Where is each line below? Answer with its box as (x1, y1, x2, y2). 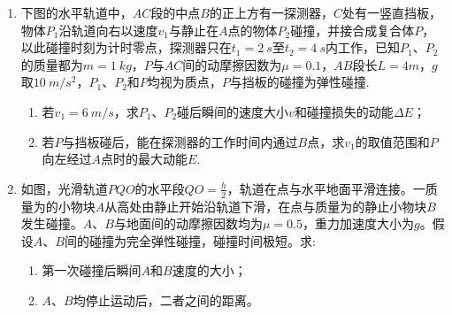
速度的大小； (172, 261, 247, 280)
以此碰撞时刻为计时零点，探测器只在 (20, 38, 232, 57)
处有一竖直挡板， (341, 4, 441, 21)
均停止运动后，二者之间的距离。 (73, 290, 259, 309)
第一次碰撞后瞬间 (42, 261, 142, 280)
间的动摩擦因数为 (182, 55, 282, 73)
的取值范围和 (355, 132, 430, 150)
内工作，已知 (325, 38, 400, 57)
